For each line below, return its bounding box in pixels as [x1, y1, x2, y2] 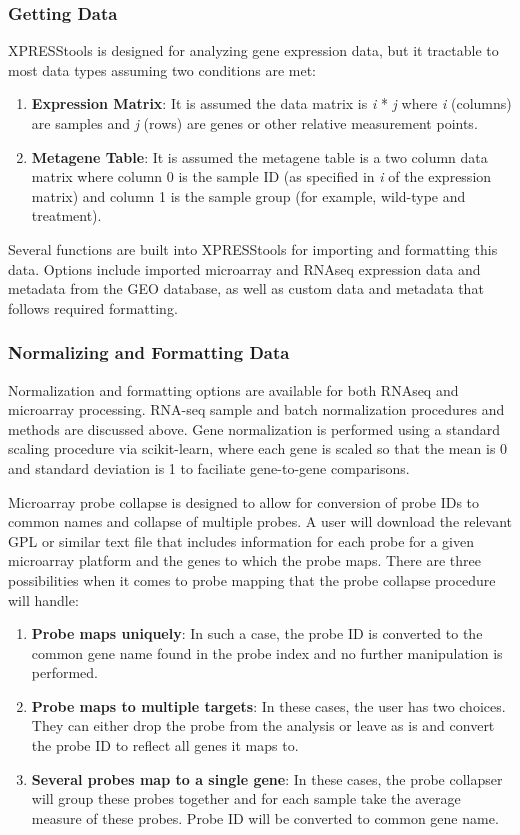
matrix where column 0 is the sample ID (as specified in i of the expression [31, 166, 492, 187]
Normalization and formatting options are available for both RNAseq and [8, 379, 459, 400]
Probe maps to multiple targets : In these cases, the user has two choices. [31, 695, 506, 716]
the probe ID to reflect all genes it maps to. [31, 735, 299, 756]
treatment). [31, 205, 102, 226]
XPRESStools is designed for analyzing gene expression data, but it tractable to [8, 40, 499, 61]
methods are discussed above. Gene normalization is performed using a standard [8, 418, 500, 439]
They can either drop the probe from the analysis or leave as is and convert [31, 715, 495, 736]
